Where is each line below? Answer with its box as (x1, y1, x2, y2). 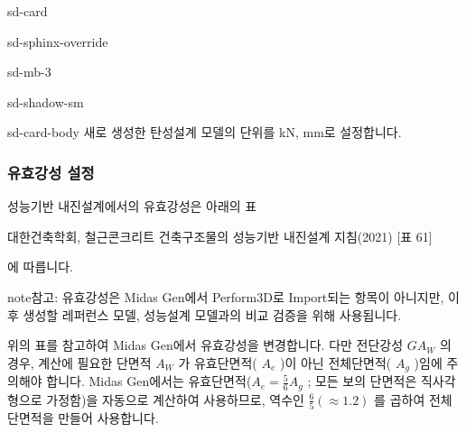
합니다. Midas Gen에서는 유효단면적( (46, 372, 252, 391)
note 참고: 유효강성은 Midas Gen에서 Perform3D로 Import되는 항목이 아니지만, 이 (7, 287, 460, 306)
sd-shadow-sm (7, 92, 84, 111)
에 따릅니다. (7, 257, 73, 276)
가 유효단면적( (178, 353, 257, 372)
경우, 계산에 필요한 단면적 (7, 353, 152, 372)
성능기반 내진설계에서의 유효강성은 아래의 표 (7, 197, 257, 216)
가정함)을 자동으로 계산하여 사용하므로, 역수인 (46, 390, 304, 409)
